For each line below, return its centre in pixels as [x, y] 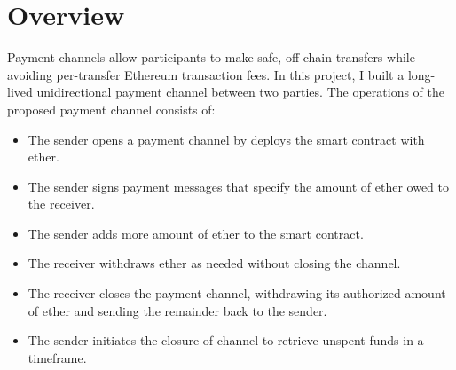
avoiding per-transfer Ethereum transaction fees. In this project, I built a [206, 74]
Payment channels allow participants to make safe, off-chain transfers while [211, 57]
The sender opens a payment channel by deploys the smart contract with [226, 139]
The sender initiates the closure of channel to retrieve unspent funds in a [226, 340]
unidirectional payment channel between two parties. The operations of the [240, 92]
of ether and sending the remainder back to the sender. [177, 310]
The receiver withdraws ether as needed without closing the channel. [214, 263]
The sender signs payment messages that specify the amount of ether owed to [239, 186]
